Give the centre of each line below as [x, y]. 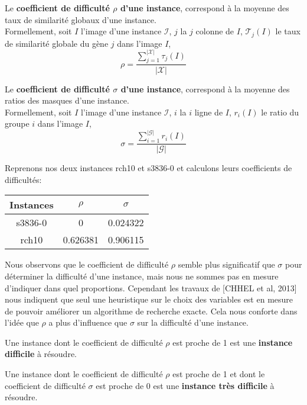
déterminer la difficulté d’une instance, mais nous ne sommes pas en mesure [142, 276]
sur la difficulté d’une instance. [193, 322]
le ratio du [280, 112]
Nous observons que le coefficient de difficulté [87, 264]
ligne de [209, 112]
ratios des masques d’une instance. [67, 100]
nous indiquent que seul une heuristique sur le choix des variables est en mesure [149, 299]
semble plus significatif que [226, 264]
